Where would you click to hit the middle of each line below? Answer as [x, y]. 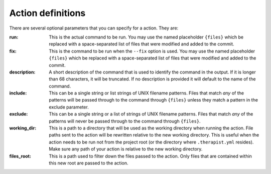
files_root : [20, 156]
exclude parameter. [69, 107]
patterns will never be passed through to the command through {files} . [125, 121]
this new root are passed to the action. [89, 163]
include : [18, 93]
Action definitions [47, 13]
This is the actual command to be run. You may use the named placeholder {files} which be [146, 37]
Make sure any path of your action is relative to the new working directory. [126, 149]
